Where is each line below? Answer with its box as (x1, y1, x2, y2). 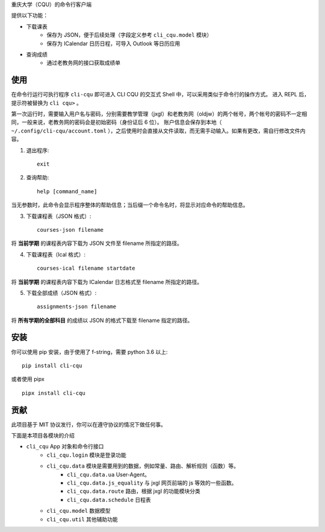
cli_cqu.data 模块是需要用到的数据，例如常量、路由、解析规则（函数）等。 (46, 462, 240, 469)
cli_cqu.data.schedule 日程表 (67, 496, 151, 503)
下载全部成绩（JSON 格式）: (26, 289, 97, 296)
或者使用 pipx (11, 376, 45, 383)
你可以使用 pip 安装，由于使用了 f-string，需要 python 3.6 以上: (11, 348, 168, 355)
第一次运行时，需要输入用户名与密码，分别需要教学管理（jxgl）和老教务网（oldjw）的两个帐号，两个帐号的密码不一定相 (11, 110, 307, 117)
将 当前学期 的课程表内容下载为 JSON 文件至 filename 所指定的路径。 (11, 240, 183, 247)
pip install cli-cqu (22, 362, 82, 369)
